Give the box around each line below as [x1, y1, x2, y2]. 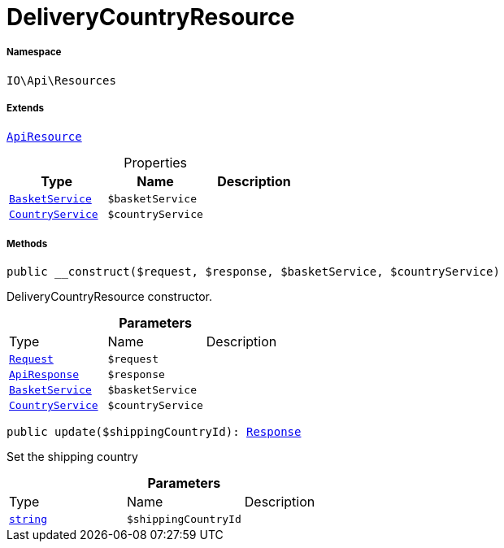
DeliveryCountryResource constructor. [7, 289, 212, 304]
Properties [124, 154, 188, 171]
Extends [7, 102, 45, 115]
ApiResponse [9, 368, 80, 381]
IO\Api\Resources [7, 73, 116, 87]
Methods [7, 237, 48, 250]
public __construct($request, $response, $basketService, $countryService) [7, 265, 500, 279]
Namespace [7, 46, 62, 59]
